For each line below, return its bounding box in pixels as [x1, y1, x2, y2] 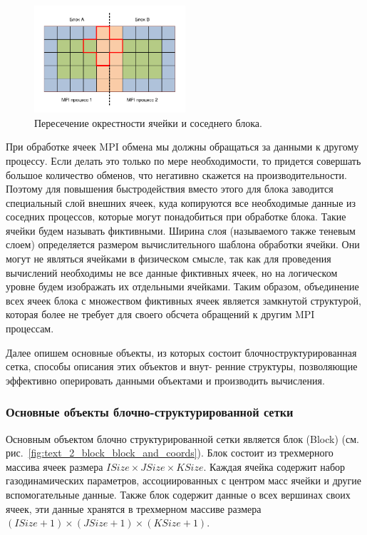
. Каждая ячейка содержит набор [203, 459, 346, 474]
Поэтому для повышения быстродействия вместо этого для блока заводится [6, 181, 334, 196]
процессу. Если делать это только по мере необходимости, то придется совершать [6, 153, 361, 168]
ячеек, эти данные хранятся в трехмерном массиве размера [6, 501, 262, 516]
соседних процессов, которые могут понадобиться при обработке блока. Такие [6, 209, 346, 224]
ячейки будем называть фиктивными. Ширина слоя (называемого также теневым [6, 223, 356, 238]
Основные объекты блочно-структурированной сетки [6, 403, 294, 421]
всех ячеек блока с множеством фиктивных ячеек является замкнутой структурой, [6, 292, 361, 307]
